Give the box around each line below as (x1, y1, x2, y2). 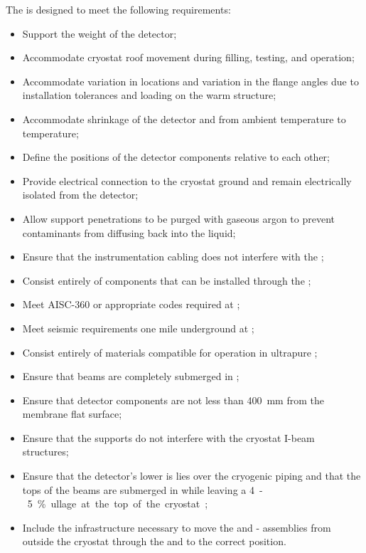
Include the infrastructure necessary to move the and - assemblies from (22, 520, 331, 534)
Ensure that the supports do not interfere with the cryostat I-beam (22, 430, 315, 445)
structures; (22, 444, 69, 459)
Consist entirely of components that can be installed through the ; (22, 273, 311, 288)
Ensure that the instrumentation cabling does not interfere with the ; (22, 249, 324, 264)
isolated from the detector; (22, 187, 139, 202)
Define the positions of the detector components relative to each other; (22, 149, 330, 164)
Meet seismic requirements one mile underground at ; (22, 320, 254, 335)
